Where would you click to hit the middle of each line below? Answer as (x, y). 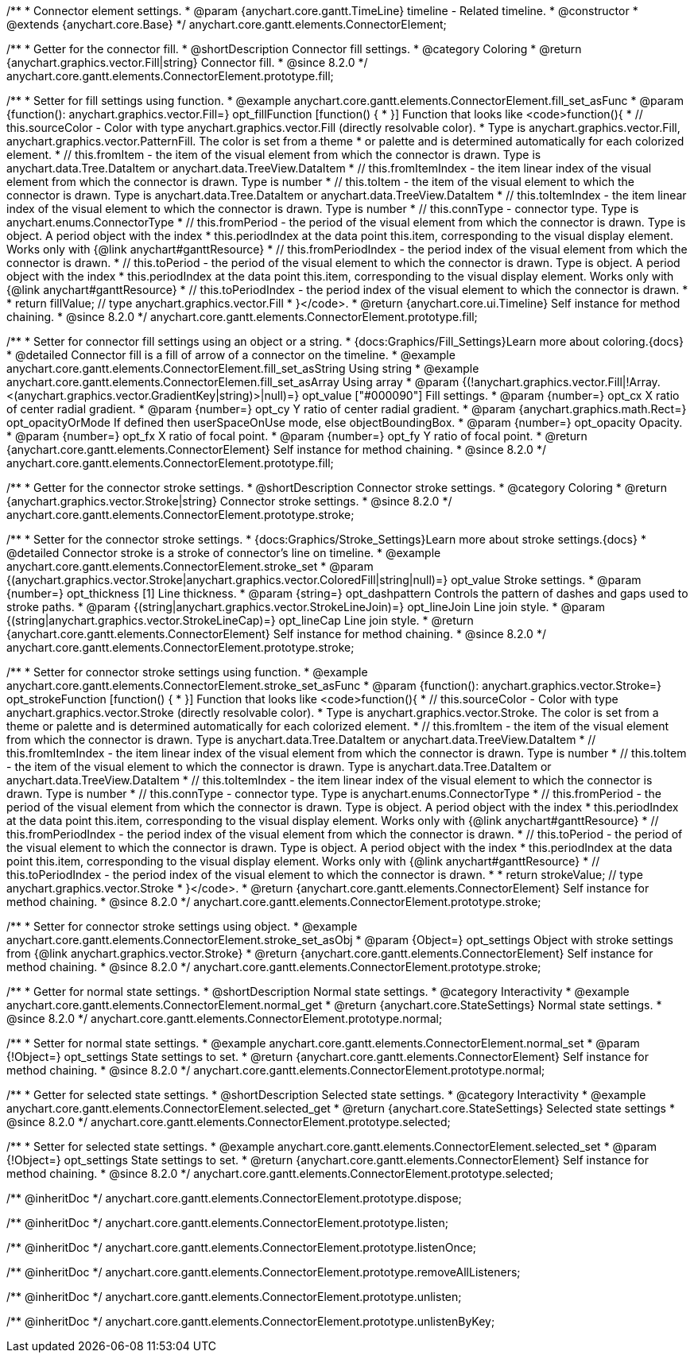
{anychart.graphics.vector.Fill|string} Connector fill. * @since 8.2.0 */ (187, 62)
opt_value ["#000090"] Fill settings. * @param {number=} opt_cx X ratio (491, 395)
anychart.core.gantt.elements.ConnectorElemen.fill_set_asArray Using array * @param (233, 382)
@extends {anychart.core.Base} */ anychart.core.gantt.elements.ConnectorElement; (227, 24)
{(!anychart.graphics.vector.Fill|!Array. (561, 382)
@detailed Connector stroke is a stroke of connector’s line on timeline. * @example (224, 553)
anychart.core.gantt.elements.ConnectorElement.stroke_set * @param (190, 566)
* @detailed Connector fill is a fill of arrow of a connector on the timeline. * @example (231, 355)
